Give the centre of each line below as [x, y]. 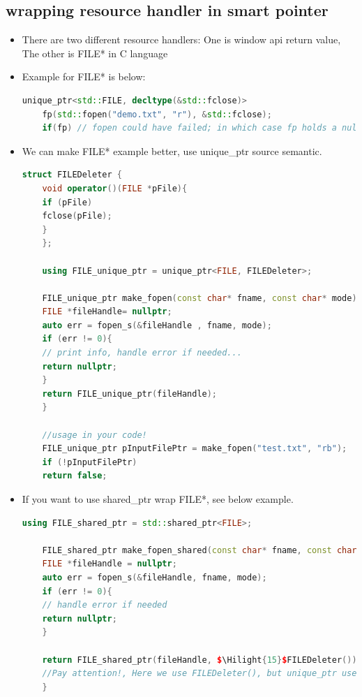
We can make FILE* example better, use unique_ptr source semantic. [172, 151]
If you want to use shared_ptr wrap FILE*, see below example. [158, 499]
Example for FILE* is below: [84, 76]
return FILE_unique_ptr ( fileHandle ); [130, 394]
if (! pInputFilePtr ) [90, 462]
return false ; [75, 476]
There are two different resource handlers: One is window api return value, [181, 39]
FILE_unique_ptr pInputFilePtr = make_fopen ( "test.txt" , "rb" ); [195, 449]
